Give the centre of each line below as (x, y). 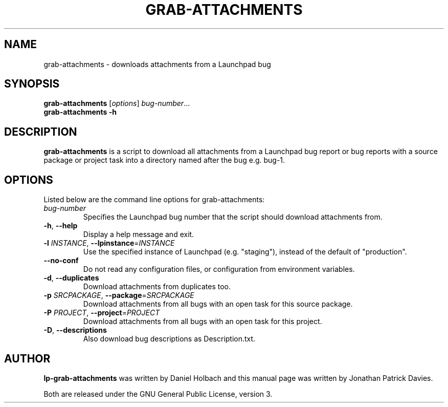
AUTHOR (27, 358)
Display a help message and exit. (139, 234)
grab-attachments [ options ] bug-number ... (117, 103)
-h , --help (61, 226)
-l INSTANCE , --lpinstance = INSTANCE (109, 243)
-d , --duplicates (71, 278)
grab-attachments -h (80, 112)
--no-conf (61, 261)
